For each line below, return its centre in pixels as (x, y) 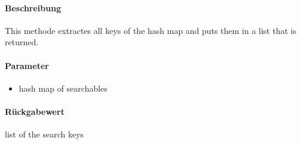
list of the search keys (44, 134)
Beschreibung (33, 7)
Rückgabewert (35, 111)
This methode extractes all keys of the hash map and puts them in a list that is (151, 30)
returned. (22, 42)
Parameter (27, 65)
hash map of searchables (63, 88)
